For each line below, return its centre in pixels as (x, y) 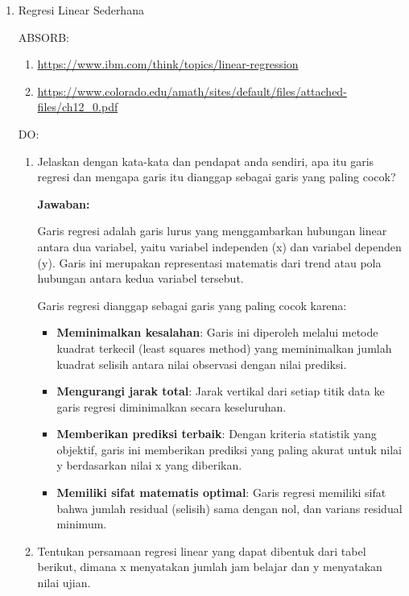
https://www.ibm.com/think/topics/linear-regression (168, 64)
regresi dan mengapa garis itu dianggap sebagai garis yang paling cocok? (217, 177)
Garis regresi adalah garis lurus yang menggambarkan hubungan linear (212, 231)
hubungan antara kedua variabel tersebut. (140, 278)
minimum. (82, 524)
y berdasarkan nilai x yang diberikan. (149, 465)
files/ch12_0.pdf (78, 107)
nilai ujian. (64, 583)
